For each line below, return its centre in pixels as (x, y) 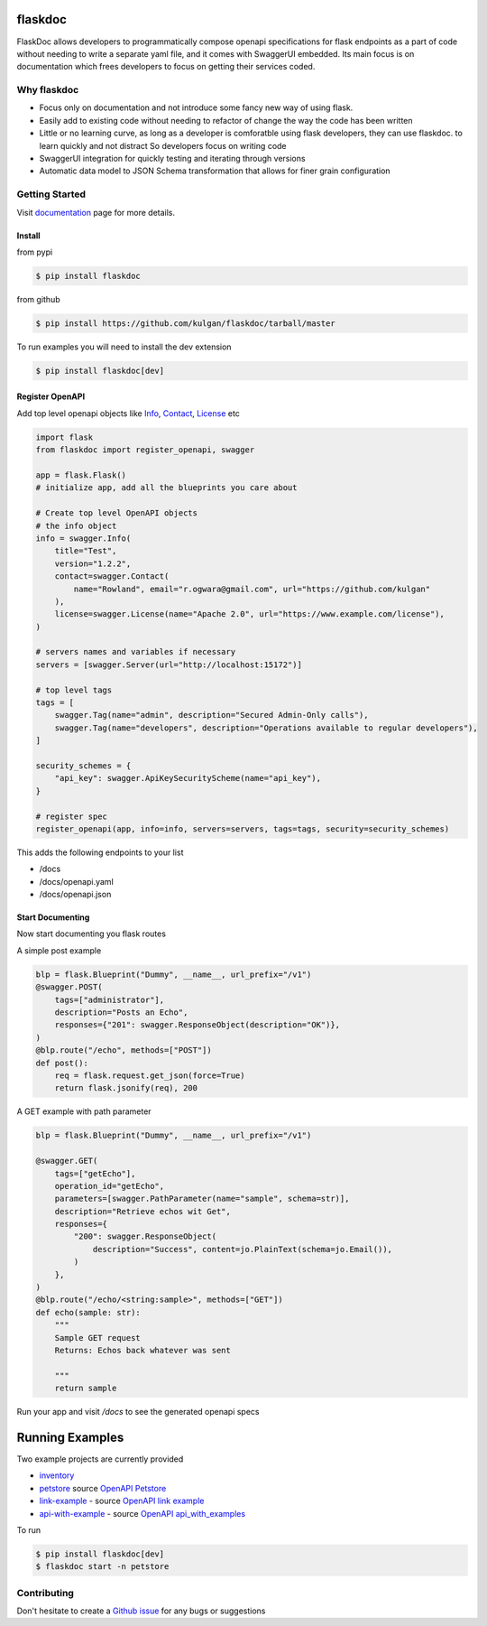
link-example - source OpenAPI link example (122, 1501)
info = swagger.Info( (83, 538)
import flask (64, 437)
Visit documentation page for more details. (96, 212)
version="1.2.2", (93, 563)
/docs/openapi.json (75, 895)
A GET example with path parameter (84, 1111)
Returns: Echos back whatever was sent (143, 1350)
